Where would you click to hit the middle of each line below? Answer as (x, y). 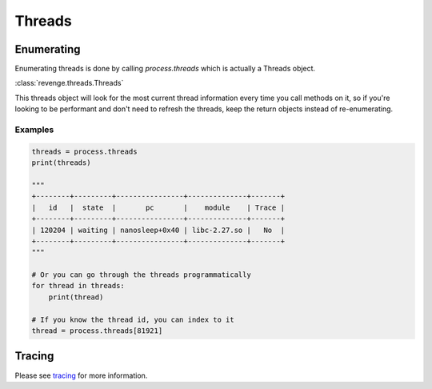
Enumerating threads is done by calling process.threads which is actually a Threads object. (165, 69)
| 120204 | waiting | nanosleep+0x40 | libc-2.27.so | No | (158, 230)
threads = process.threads (84, 151)
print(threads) (61, 163)
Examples (34, 130)
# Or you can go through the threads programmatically (141, 275)
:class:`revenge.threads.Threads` (69, 83)
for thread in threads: (78, 286)
